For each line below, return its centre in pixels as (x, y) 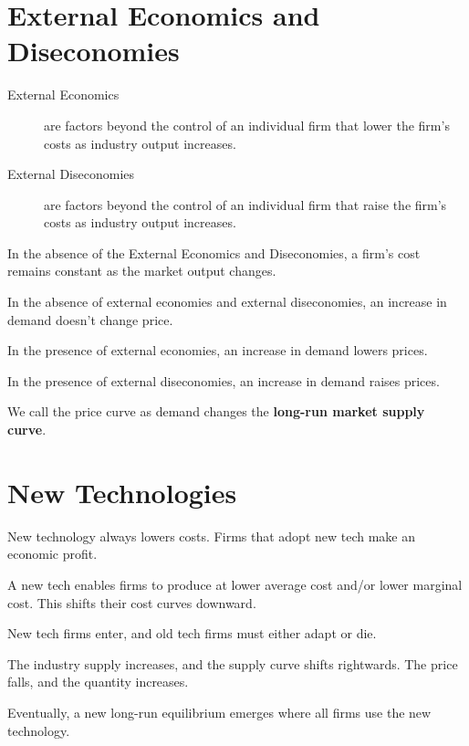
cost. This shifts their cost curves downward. (132, 602)
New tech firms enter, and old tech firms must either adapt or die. (192, 633)
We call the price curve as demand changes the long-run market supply (216, 411)
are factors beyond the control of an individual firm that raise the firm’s (245, 204)
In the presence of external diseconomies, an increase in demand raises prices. (224, 380)
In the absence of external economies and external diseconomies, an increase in (227, 302)
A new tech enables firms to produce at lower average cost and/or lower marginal (235, 584)
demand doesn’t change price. (90, 319)
